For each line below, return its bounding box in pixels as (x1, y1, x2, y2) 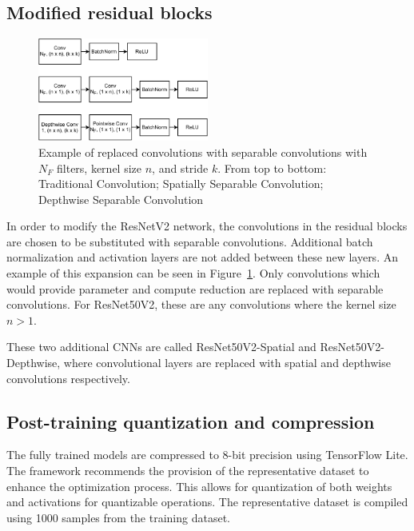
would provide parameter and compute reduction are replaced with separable (6, 280, 384, 297)
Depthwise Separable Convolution (38, 190, 204, 207)
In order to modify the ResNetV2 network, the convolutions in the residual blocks (6, 218, 408, 234)
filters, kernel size (57, 159, 141, 176)
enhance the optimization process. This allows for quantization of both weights (6, 477, 392, 494)
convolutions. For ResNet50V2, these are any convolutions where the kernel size (6, 296, 396, 313)
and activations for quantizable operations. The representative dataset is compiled (6, 493, 408, 510)
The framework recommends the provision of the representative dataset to (6, 462, 369, 479)
